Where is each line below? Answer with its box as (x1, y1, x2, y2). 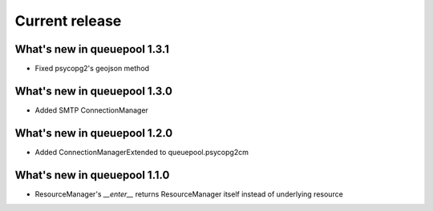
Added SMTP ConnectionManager (34, 105, 148, 115)
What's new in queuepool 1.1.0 (14, 168, 170, 181)
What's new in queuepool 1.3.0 (14, 84, 172, 98)
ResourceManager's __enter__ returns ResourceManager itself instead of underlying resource (34, 189, 344, 199)
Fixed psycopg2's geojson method (34, 64, 150, 74)
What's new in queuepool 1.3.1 (14, 42, 170, 56)
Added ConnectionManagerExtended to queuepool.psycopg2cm (34, 147, 249, 157)
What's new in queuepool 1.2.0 (14, 126, 173, 140)
